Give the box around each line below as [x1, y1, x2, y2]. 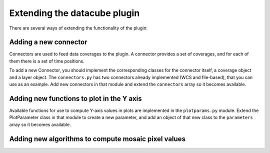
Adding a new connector [9, 38, 87, 46]
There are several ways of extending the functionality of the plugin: [9, 25, 147, 31]
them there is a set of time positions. [9, 58, 84, 64]
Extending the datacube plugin [9, 7, 140, 18]
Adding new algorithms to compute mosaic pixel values [9, 134, 186, 143]
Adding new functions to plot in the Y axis [9, 94, 142, 102]
